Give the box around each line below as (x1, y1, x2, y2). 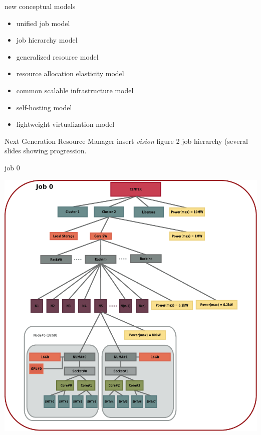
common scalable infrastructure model (16, 85, 134, 95)
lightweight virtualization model (16, 119, 115, 129)
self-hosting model (16, 102, 72, 112)
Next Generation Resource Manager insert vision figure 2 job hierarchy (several (5, 135, 248, 146)
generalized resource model (16, 51, 99, 62)
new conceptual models (5, 1, 76, 11)
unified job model (16, 18, 70, 28)
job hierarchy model (16, 35, 78, 45)
